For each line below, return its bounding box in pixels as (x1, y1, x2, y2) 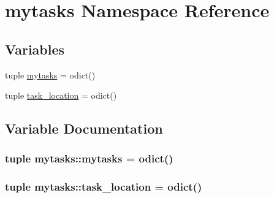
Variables (5, 39, 65, 58)
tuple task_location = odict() (5, 89, 117, 102)
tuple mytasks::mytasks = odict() (5, 151, 173, 166)
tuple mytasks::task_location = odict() (5, 179, 202, 194)
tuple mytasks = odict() (5, 68, 96, 81)
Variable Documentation (5, 119, 163, 138)
